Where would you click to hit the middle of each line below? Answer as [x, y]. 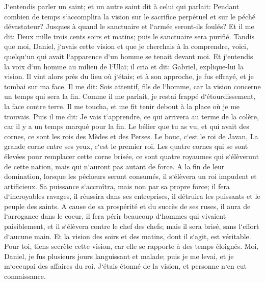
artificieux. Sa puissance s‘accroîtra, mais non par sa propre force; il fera [117, 186]
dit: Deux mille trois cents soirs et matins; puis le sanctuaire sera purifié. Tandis [129, 36]
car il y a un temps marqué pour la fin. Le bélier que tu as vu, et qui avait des [127, 126]
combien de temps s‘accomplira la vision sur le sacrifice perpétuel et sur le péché [130, 16]
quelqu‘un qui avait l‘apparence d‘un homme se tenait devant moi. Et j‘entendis [129, 56]
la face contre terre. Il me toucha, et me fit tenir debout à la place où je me [122, 106]
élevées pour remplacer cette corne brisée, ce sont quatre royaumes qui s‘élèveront [131, 156]
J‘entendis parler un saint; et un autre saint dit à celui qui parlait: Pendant [122, 6]
